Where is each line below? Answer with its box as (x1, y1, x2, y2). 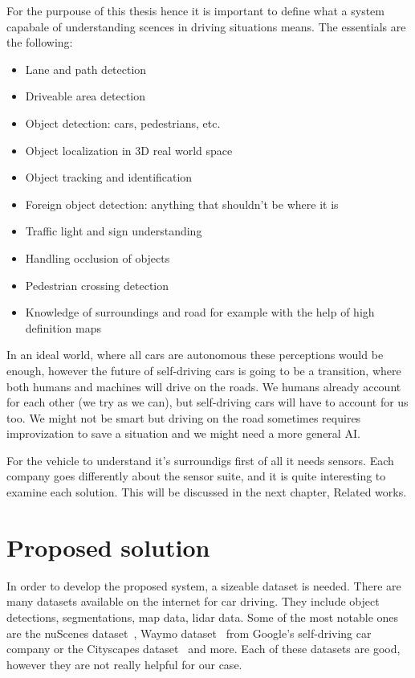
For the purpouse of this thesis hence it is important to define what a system (6, 2, 385, 18)
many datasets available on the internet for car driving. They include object (6, 593, 380, 610)
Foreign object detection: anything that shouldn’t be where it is (25, 195, 339, 212)
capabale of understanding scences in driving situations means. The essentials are (6, 18, 406, 35)
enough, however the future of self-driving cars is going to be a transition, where (6, 361, 401, 378)
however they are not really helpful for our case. (6, 656, 242, 672)
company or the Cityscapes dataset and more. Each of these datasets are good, (6, 640, 401, 657)
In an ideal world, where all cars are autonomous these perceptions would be (6, 346, 384, 363)
